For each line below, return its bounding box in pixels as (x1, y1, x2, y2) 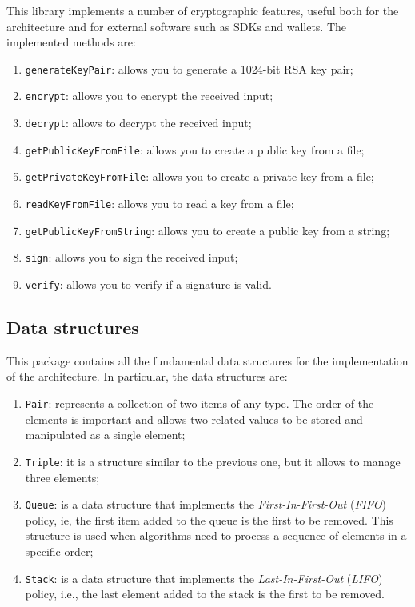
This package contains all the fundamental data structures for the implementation (6, 352, 409, 369)
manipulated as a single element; (25, 426, 186, 443)
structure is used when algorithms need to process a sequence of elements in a (25, 527, 407, 544)
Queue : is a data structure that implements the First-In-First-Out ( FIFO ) (25, 496, 386, 513)
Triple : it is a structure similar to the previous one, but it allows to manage (25, 453, 401, 469)
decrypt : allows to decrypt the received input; (25, 114, 252, 131)
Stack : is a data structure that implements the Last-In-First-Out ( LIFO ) (25, 569, 383, 586)
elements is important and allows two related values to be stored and (25, 410, 363, 427)
